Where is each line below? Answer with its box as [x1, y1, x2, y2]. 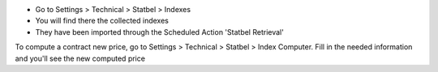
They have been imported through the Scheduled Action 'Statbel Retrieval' [35, 27, 284, 36]
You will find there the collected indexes [35, 16, 170, 26]
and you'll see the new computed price [15, 53, 146, 63]
